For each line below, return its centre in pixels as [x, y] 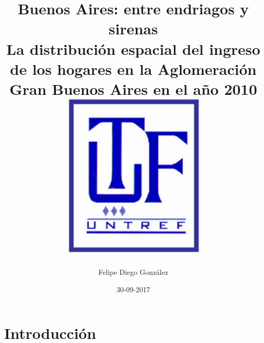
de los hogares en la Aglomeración [133, 68]
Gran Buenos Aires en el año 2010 [133, 88]
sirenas [133, 28]
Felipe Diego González [133, 272]
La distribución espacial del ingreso [133, 48]
